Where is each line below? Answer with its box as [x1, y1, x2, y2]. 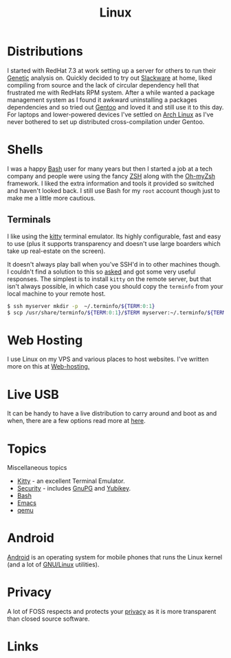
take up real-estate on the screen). [7, 247, 106, 255]
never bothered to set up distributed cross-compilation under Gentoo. [7, 117, 205, 125]
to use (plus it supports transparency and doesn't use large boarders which [7, 239, 221, 247]
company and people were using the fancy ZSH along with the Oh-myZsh [7, 172, 215, 180]
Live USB [7, 387, 60, 402]
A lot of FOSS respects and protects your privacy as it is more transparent [7, 608, 217, 616]
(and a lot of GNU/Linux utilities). [7, 560, 100, 569]
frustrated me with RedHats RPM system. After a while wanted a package [7, 88, 215, 96]
